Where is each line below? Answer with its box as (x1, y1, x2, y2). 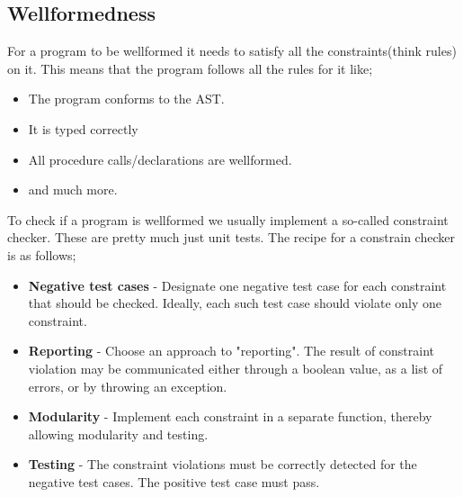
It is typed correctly (28, 119, 138, 138)
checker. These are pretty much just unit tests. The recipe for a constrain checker (7, 228, 455, 247)
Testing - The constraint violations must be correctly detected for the (28, 455, 417, 474)
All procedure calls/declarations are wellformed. (28, 149, 292, 168)
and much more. (28, 180, 118, 199)
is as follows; (7, 245, 76, 264)
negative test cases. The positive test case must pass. (28, 472, 320, 491)
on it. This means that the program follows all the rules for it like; (7, 59, 373, 77)
